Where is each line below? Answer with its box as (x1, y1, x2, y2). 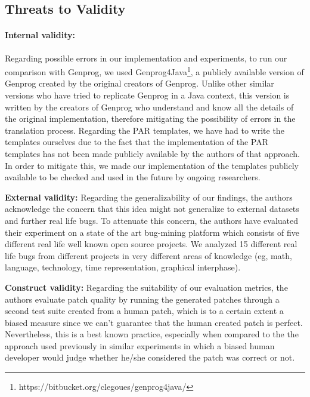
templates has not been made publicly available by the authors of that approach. (5, 147, 300, 159)
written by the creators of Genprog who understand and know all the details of (5, 100, 294, 113)
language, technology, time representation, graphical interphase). (5, 261, 241, 273)
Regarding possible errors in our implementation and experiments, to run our (5, 51, 287, 64)
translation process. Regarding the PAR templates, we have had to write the (5, 124, 284, 136)
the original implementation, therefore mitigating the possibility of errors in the (5, 112, 296, 125)
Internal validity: (5, 29, 76, 41)
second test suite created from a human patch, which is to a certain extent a (5, 304, 284, 317)
